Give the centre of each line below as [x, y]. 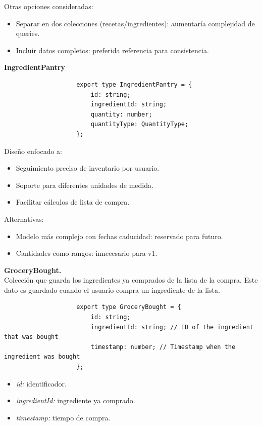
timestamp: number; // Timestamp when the [163, 347]
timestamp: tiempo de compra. [63, 417]
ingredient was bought [42, 357]
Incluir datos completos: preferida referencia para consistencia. [112, 50]
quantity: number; [121, 114]
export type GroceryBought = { [129, 307]
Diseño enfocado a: [33, 151]
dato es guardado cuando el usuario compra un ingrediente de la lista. [112, 289]
